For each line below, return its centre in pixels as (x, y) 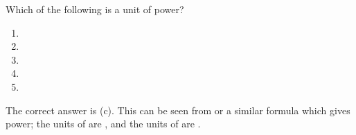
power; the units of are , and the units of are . (103, 124)
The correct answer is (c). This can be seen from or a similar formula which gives (178, 110)
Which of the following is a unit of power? (95, 9)
